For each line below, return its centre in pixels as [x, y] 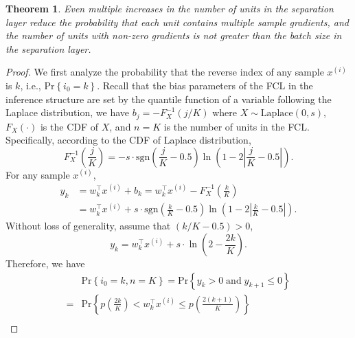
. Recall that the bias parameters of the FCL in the [205, 85]
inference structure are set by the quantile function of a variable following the [169, 99]
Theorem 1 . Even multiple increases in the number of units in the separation [170, 8]
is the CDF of [69, 126]
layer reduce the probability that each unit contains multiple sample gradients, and [177, 22]
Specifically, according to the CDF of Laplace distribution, [128, 140]
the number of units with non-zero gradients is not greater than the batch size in [174, 35]
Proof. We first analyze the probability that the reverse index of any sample [165, 72]
